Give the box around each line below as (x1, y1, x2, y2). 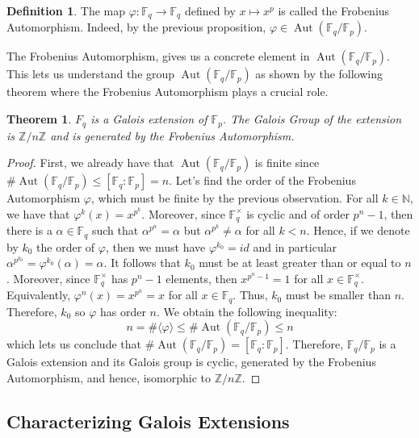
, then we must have (105, 238, 206, 255)
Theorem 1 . (6, 111, 72, 127)
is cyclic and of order (246, 205, 350, 222)
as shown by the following (255, 65, 383, 82)
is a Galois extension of (90, 111, 207, 127)
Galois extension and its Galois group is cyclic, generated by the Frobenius (6, 353, 376, 370)
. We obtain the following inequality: (157, 302, 337, 319)
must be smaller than (285, 286, 391, 303)
